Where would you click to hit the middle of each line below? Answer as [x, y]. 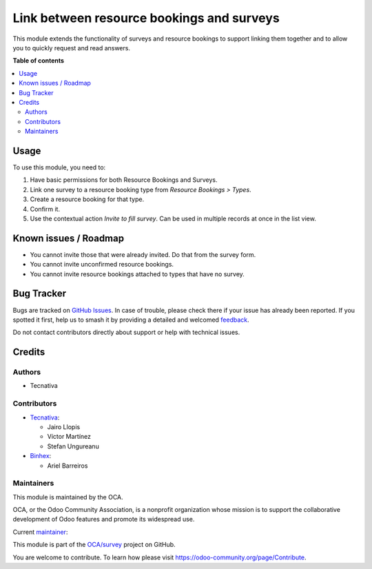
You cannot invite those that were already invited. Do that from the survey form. [143, 254]
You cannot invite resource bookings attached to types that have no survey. [137, 274]
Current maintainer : [40, 532]
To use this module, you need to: [59, 167]
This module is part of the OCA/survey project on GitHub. [94, 545]
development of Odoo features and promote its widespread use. [104, 519]
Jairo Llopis [64, 426]
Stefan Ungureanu [73, 446]
